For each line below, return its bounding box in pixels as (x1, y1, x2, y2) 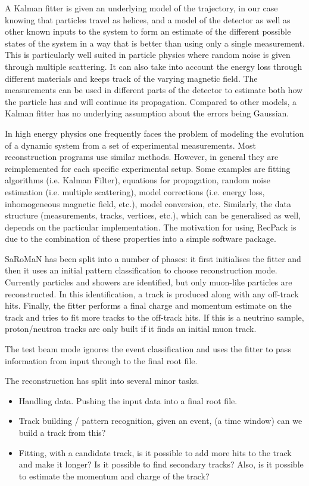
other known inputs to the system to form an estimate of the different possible (5, 25, 291, 38)
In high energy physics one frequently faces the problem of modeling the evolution (5, 127, 304, 139)
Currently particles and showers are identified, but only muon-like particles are (5, 276, 292, 288)
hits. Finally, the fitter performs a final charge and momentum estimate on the (5, 299, 292, 312)
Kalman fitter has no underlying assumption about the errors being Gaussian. (5, 107, 289, 119)
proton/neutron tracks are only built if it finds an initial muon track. (5, 322, 257, 335)
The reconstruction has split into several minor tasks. (5, 374, 199, 387)
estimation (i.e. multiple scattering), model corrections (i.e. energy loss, (5, 185, 265, 198)
